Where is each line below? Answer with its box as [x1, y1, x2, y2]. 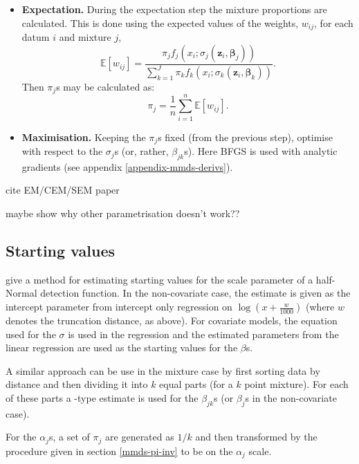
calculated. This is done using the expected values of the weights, [21, 15, 299, 30]
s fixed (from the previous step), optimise [158, 129, 333, 144]
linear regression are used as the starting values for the [6, 340, 238, 355]
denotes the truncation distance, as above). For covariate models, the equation [6, 313, 338, 328]
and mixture [59, 30, 111, 44]
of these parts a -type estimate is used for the [6, 390, 199, 405]
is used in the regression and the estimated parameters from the [68, 326, 339, 341]
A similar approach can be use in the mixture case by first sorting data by [6, 363, 320, 378]
